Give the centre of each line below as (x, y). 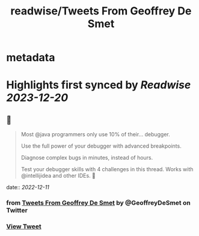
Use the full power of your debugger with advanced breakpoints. (101, 146)
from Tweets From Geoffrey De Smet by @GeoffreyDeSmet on (98, 203)
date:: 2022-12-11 (28, 187)
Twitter (17, 210)
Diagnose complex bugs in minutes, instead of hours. (87, 158)
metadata (31, 58)
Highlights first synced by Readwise (99, 85)
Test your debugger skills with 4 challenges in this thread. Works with (107, 169)
